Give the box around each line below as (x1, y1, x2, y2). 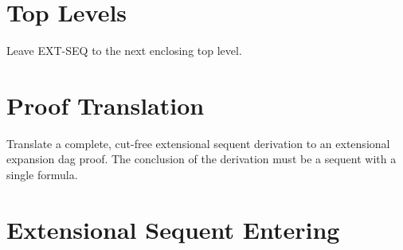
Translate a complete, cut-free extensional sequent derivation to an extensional (6, 135, 390, 151)
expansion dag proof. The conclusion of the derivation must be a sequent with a (6, 150, 397, 167)
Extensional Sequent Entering (6, 213, 340, 245)
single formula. (6, 166, 78, 183)
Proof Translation (6, 88, 205, 121)
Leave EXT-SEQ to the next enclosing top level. (6, 42, 242, 59)
